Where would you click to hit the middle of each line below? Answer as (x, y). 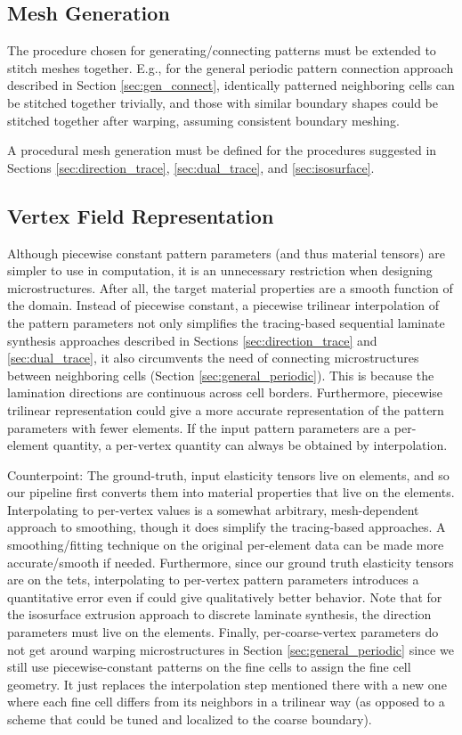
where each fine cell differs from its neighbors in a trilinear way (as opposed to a (226, 702)
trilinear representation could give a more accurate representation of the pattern (226, 409)
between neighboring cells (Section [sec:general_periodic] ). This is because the (221, 375)
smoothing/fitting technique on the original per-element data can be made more (226, 545)
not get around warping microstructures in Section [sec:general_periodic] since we (231, 649)
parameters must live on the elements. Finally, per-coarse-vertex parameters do (223, 632)
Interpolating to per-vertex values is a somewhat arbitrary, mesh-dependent (213, 509)
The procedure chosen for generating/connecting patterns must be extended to (222, 50)
